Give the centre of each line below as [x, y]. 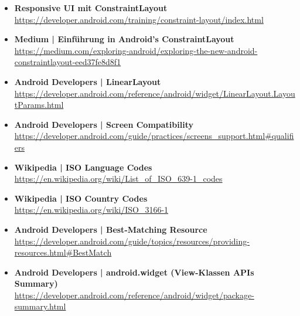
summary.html [40, 306]
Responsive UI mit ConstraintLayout [91, 8]
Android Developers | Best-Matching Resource [111, 229]
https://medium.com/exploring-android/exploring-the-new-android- [136, 50]
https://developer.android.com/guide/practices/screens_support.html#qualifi [154, 136]
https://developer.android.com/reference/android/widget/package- [134, 295]
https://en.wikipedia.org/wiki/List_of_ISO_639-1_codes [118, 179]
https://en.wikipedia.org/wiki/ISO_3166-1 [91, 210]
